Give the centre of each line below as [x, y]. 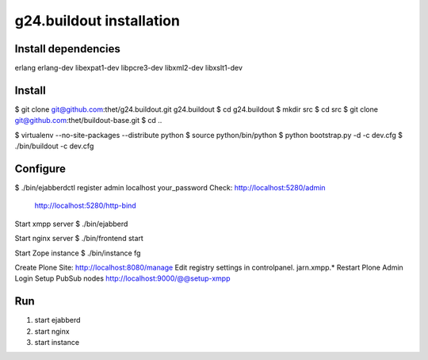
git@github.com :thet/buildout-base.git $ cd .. [88, 121]
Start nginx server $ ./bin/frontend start [79, 239]
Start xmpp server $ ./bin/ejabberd [71, 224]
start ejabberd [57, 320]
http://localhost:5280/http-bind [85, 205]
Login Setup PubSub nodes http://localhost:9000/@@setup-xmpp [122, 278]
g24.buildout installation [97, 21]
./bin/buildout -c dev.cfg [54, 146]
